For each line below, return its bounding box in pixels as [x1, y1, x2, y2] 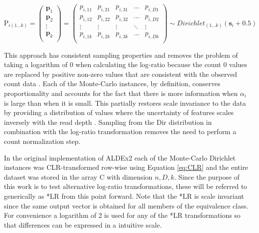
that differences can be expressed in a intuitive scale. [4, 219, 162, 230]
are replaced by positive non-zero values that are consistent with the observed [4, 69, 237, 79]
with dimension [106, 171, 153, 182]
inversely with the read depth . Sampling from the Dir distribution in [4, 116, 212, 127]
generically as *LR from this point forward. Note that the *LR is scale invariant [4, 190, 244, 201]
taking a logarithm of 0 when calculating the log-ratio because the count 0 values [4, 59, 247, 70]
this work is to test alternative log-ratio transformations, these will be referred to [4, 181, 247, 191]
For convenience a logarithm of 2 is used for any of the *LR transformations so [4, 210, 240, 220]
